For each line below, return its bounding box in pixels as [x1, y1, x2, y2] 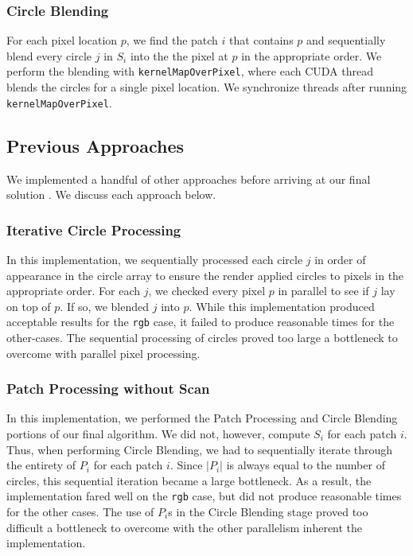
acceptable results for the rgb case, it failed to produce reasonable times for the [6, 313, 395, 330]
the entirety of [6, 457, 76, 473]
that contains [229, 32, 294, 49]
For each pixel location [6, 32, 118, 49]
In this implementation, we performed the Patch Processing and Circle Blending [6, 410, 398, 426]
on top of [6, 297, 51, 314]
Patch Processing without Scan [6, 379, 210, 399]
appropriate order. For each [6, 282, 141, 299]
